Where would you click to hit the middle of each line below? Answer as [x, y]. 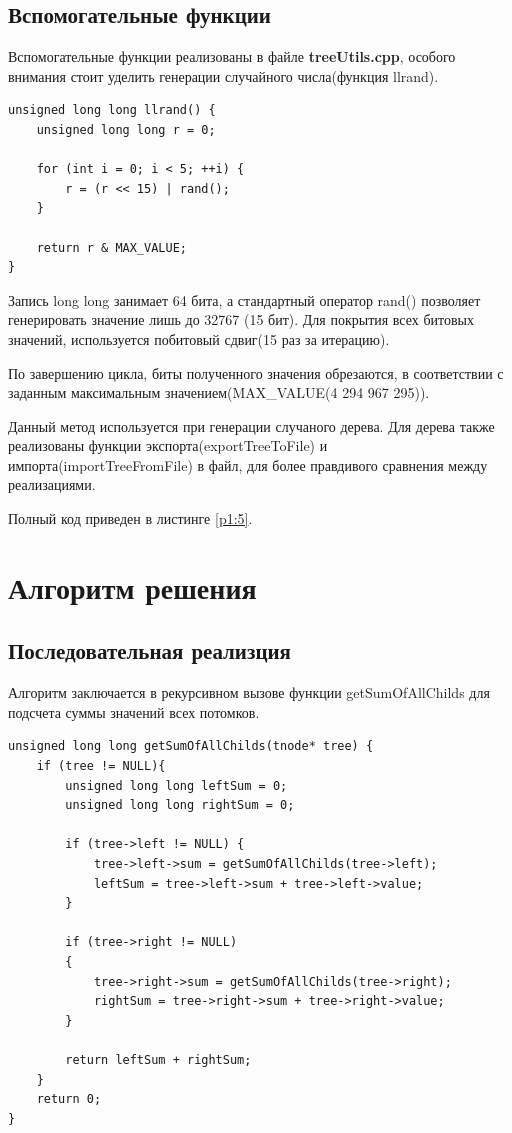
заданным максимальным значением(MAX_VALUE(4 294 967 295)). [219, 392]
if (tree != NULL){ [101, 766]
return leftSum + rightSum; [158, 1059]
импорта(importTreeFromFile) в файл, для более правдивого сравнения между [248, 464]
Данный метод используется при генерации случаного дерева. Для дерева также [251, 425]
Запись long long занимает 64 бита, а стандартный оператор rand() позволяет [244, 299]
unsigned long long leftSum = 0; [176, 785]
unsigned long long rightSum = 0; [180, 805]
